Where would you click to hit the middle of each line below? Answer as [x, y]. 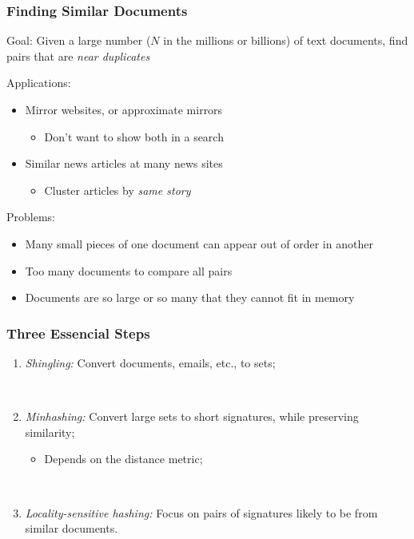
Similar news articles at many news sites [124, 163]
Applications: [39, 83]
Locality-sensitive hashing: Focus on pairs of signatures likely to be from [201, 512]
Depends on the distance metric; [123, 459]
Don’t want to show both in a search [134, 136]
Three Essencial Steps [78, 333]
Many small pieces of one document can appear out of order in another [199, 243]
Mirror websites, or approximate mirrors [124, 109]
